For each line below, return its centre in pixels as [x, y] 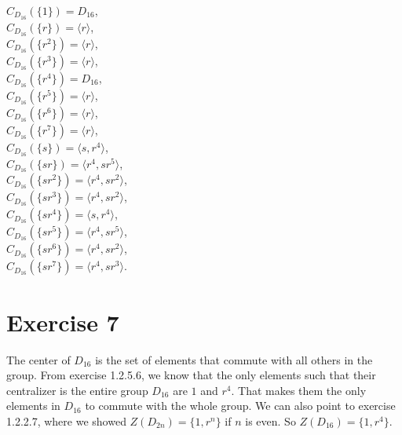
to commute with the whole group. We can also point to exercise [240, 406]
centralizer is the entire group [77, 390]
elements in [33, 406]
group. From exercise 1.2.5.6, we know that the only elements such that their [191, 375]
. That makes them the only [299, 390]
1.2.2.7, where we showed [66, 420]
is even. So [270, 420]
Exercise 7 [63, 322]
